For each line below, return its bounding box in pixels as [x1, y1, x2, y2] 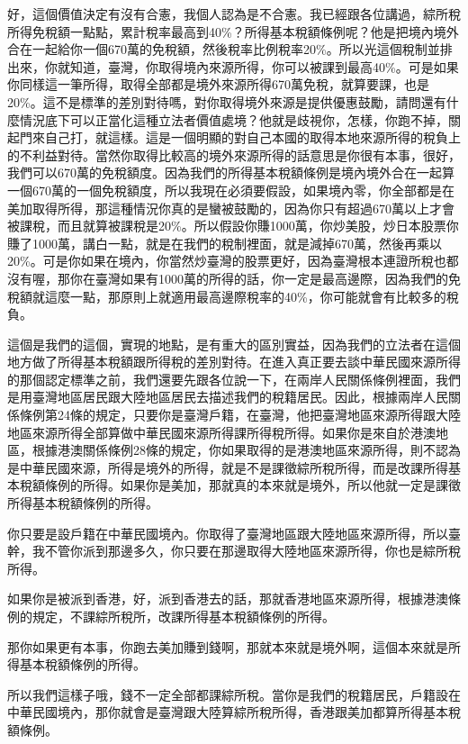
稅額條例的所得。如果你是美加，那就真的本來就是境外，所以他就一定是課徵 [19, 476, 461, 494]
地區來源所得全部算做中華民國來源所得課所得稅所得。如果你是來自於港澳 [7, 422, 436, 441]
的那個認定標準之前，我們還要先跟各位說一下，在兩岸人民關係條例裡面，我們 [7, 369, 461, 388]
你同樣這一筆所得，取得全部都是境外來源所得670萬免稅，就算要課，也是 [7, 75, 429, 94]
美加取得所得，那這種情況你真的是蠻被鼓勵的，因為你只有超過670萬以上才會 [7, 198, 454, 217]
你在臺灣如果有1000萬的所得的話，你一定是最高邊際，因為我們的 [69, 268, 448, 287]
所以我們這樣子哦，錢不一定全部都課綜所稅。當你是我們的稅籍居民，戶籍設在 [7, 685, 461, 703]
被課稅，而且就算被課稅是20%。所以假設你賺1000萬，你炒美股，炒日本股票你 [7, 216, 459, 235]
